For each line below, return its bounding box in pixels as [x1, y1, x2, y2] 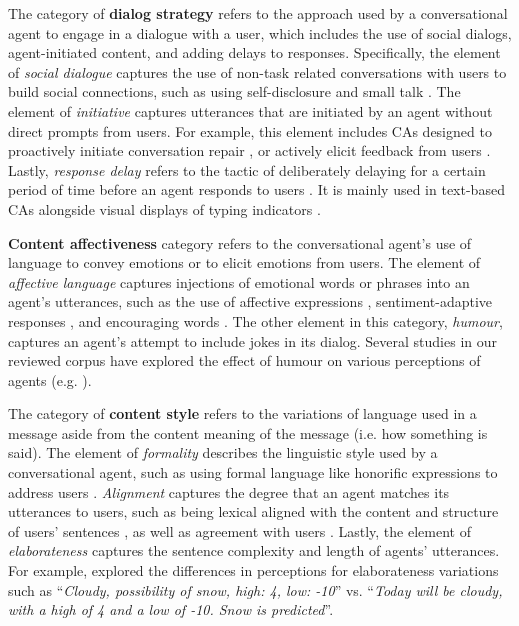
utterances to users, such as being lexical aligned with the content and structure [8, 501, 499, 522]
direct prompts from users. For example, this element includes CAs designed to [8, 120, 492, 141]
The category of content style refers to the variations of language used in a [8, 403, 477, 424]
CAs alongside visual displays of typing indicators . [8, 198, 321, 219]
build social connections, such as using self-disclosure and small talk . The [8, 81, 461, 102]
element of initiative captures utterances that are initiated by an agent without [8, 100, 493, 121]
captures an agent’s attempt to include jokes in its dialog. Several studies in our [8, 330, 498, 351]
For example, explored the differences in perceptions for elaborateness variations [8, 560, 499, 581]
